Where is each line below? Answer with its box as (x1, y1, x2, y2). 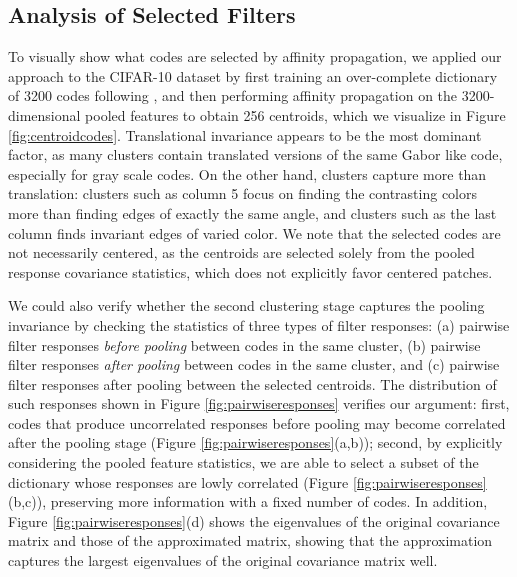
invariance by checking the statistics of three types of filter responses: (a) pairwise (8, 314, 510, 335)
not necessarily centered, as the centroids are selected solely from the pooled (8, 242, 475, 263)
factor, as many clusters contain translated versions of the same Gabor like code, (8, 144, 503, 165)
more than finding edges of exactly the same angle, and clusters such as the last (8, 202, 497, 223)
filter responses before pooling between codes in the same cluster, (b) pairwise (8, 334, 481, 355)
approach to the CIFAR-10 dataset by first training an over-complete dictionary (8, 65, 498, 86)
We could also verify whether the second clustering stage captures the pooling (8, 295, 485, 316)
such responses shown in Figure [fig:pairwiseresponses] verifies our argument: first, (8, 393, 510, 414)
